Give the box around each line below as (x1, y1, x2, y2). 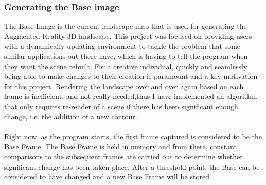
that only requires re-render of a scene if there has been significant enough (4, 100, 238, 111)
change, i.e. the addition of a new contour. (4, 111, 137, 121)
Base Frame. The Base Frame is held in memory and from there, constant (4, 141, 237, 152)
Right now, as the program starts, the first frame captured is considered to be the (4, 131, 262, 141)
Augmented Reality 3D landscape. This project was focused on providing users (4, 30, 252, 41)
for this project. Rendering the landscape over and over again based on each (4, 80, 244, 91)
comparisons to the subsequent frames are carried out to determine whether (4, 151, 243, 161)
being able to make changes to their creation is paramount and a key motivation (4, 71, 258, 81)
